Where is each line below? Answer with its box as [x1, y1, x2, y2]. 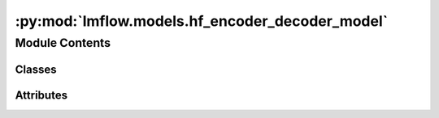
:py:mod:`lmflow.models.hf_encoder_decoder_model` [15, 12, 389, 30]
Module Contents [15, 36, 111, 50]
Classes [15, 62, 57, 76]
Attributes [15, 88, 68, 102]
